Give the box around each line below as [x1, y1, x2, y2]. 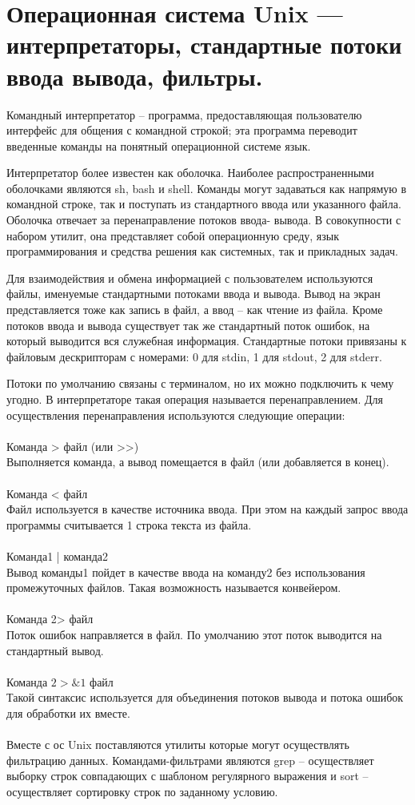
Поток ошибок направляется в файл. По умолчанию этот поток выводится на [6, 626, 382, 642]
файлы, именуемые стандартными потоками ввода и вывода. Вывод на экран [6, 285, 381, 302]
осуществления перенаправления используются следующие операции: [6, 406, 345, 423]
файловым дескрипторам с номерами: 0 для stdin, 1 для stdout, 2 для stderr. [6, 348, 382, 364]
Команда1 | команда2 [6, 547, 109, 564]
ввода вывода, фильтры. [6, 59, 263, 92]
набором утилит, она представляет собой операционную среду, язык [6, 227, 340, 244]
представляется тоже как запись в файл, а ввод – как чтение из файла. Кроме [6, 301, 383, 318]
